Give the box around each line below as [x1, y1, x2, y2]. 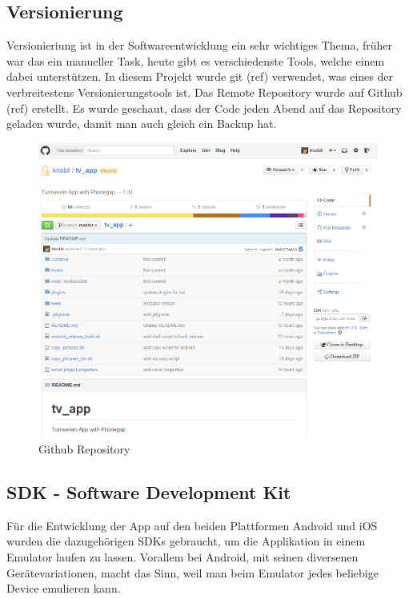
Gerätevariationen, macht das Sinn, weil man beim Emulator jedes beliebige [6, 564, 379, 581]
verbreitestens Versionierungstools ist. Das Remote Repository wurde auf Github [6, 83, 403, 100]
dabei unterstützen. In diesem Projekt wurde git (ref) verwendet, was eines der [6, 68, 393, 85]
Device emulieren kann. [6, 580, 121, 597]
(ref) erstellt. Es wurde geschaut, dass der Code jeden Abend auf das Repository [6, 99, 402, 116]
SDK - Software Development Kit [6, 479, 291, 504]
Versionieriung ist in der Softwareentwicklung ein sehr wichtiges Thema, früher [6, 37, 393, 54]
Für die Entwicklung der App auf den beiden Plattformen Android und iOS [6, 517, 378, 533]
